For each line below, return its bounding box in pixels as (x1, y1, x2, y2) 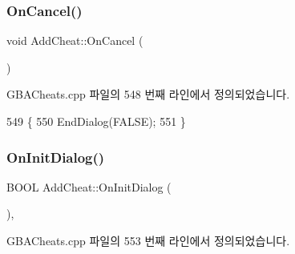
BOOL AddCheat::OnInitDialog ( (6, 178, 172, 195)
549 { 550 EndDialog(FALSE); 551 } (6, 113, 186, 129)
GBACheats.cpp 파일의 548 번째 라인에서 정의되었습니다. (6, 86, 290, 103)
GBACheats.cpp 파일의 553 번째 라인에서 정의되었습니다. (6, 232, 290, 248)
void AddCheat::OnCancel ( (6, 32, 143, 49)
